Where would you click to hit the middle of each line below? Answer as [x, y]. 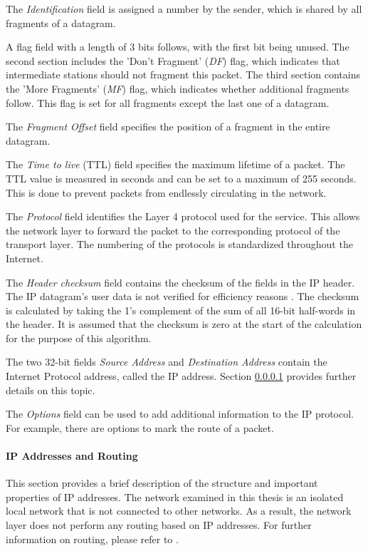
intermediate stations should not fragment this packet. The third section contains [183, 74]
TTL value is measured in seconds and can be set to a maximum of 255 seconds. [181, 178]
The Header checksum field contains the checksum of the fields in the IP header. [180, 282]
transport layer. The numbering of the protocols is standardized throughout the [179, 244]
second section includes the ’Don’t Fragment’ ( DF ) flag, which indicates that [173, 60]
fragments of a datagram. [61, 22]
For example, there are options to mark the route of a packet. [140, 427]
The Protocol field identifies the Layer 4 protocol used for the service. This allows [183, 216]
